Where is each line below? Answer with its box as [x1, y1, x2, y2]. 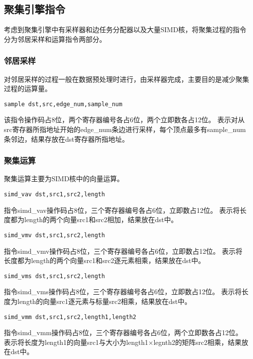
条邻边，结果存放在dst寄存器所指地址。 [4, 133, 129, 144]
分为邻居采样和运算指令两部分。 [4, 34, 106, 44]
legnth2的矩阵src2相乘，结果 [153, 337, 242, 347]
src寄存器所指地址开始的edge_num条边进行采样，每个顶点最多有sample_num [4, 124, 246, 134]
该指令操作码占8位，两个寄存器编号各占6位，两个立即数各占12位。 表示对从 [4, 114, 245, 125]
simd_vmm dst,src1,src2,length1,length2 [4, 313, 137, 321]
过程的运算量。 [4, 83, 52, 94]
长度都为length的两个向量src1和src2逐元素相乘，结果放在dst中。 [4, 255, 205, 265]
